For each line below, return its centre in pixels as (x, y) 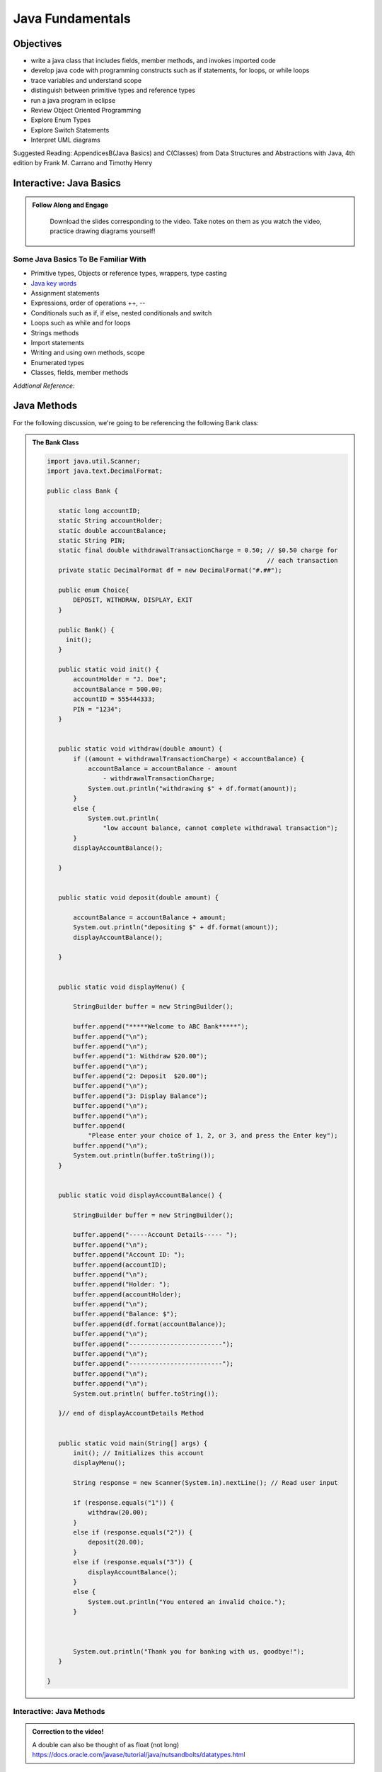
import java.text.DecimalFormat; (105, 471)
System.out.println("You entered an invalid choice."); (187, 1602)
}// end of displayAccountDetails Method (131, 1413)
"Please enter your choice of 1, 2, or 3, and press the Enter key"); (213, 1135)
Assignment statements (65, 293)
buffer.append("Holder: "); (122, 1284)
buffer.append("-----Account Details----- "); (155, 1235)
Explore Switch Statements (70, 130)
